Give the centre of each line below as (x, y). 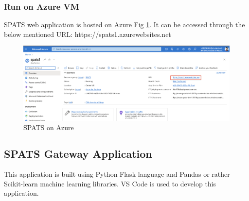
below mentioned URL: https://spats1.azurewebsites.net (88, 34)
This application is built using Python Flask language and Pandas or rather (117, 174)
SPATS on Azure (49, 127)
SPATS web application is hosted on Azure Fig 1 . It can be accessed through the (124, 25)
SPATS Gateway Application (78, 154)
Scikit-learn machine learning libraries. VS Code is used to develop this (110, 183)
